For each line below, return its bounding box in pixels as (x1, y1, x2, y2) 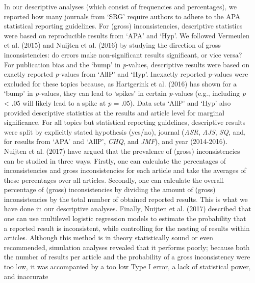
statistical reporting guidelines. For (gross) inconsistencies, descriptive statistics (4, 21, 243, 31)
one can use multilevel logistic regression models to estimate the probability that (4, 213, 246, 224)
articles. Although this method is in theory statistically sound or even (4, 232, 213, 243)
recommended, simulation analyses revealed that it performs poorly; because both (4, 242, 250, 252)
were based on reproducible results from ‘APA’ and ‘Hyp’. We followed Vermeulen (4, 30, 250, 40)
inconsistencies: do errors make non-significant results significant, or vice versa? (4, 49, 242, 59)
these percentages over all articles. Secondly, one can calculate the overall (4, 174, 224, 185)
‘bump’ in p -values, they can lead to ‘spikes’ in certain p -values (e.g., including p (4, 88, 246, 98)
